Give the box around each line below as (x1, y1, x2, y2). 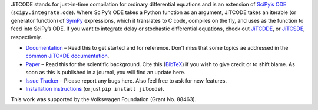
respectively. (11, 33, 42, 40)
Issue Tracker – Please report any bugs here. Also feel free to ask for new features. (25, 77, 227, 84)
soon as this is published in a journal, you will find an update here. (25, 69, 185, 76)
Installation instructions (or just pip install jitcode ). (25, 85, 164, 92)
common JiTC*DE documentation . (25, 53, 110, 60)
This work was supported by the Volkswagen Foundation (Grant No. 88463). (11, 96, 197, 103)
